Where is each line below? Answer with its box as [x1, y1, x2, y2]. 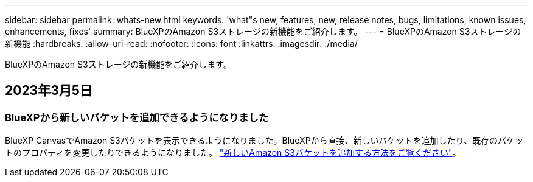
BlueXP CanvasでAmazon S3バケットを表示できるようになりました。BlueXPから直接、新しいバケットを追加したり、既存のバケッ [5, 135, 524, 146]
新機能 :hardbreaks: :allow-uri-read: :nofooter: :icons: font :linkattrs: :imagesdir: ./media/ [5, 38, 358, 49]
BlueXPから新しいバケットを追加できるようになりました [5, 111, 269, 124]
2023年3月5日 [5, 83, 92, 99]
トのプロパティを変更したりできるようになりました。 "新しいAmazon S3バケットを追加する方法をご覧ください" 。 [5, 147, 461, 158]
